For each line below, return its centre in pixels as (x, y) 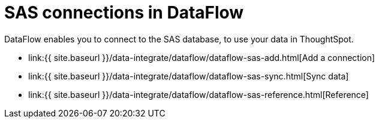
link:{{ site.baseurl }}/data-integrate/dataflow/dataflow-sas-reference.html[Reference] (198, 94)
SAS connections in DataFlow (124, 13)
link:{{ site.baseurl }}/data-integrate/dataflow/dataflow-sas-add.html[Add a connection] (202, 57)
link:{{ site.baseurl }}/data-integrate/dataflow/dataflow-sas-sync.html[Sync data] (189, 76)
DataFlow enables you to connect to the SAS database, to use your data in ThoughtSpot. (179, 39)
